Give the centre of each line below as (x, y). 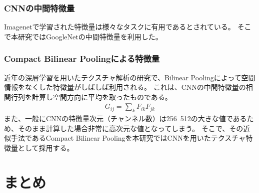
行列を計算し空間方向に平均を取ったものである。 (91, 96)
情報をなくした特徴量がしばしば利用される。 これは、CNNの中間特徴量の (125, 87)
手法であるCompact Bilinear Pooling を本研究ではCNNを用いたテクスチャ (128, 138)
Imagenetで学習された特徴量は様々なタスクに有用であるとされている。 (119, 27)
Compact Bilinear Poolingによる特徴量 (82, 59)
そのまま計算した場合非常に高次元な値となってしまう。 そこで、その (130, 128)
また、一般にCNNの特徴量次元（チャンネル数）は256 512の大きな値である (125, 118)
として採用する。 (46, 148)
